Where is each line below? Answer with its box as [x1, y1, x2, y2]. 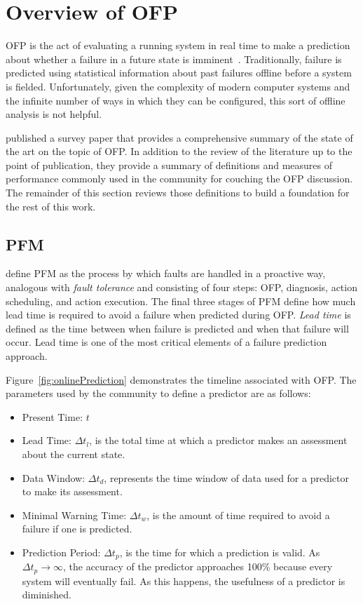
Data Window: [22, 470, 85, 485]
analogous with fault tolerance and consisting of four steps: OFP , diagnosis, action [6, 280, 357, 295]
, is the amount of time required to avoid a [146, 507, 330, 522]
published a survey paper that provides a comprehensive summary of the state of [6, 130, 353, 145]
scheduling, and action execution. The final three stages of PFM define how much [6, 293, 356, 308]
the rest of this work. [6, 199, 96, 213]
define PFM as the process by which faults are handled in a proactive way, [6, 266, 326, 281]
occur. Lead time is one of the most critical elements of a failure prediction [6, 335, 327, 349]
